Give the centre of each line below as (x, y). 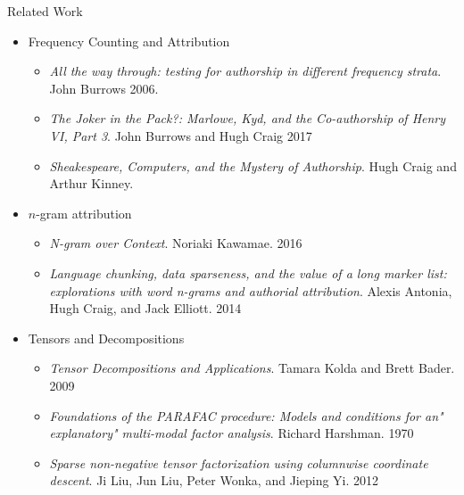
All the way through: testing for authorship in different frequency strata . (245, 71)
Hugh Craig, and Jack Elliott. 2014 (145, 308)
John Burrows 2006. (104, 88)
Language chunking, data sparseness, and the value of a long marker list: (248, 272)
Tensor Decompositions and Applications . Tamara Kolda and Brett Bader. (252, 368)
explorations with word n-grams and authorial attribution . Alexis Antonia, (251, 290)
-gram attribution (84, 213)
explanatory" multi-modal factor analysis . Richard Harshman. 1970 (232, 433)
